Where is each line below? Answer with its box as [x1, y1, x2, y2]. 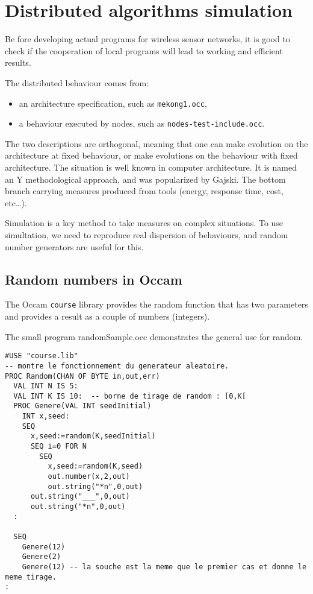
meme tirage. [5, 572, 57, 581]
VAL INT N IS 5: [13, 382, 78, 391]
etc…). [5, 196, 27, 209]
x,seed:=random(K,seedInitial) [30, 432, 156, 441]
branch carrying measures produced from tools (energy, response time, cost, [5, 185, 284, 197]
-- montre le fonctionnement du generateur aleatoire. [5, 361, 229, 370]
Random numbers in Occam [5, 270, 182, 288]
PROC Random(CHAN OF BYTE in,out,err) [5, 371, 160, 381]
